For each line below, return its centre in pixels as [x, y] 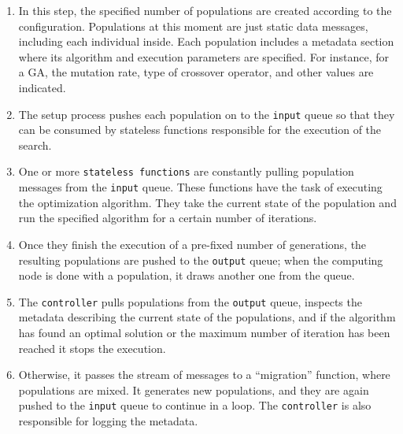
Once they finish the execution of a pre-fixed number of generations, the [192, 244]
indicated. [42, 87]
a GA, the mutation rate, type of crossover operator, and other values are [196, 72]
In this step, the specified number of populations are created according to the [205, 10]
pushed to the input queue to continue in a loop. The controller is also [195, 405]
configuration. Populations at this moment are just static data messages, [193, 26]
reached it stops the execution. [92, 348]
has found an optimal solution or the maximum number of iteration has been [204, 332]
